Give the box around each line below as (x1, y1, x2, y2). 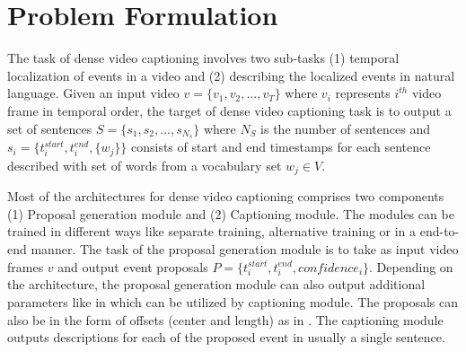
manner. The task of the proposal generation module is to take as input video (31, 240, 459, 259)
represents (335, 84, 391, 102)
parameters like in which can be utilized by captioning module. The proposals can (7, 292, 459, 311)
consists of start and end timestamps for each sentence (130, 137, 431, 156)
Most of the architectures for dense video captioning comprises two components (7, 187, 444, 206)
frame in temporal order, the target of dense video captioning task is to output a (7, 101, 452, 119)
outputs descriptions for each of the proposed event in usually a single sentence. (7, 328, 445, 347)
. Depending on (369, 257, 453, 276)
